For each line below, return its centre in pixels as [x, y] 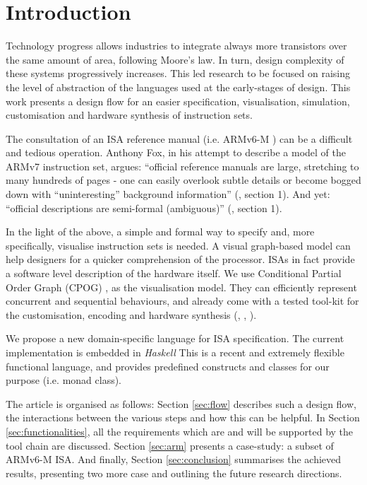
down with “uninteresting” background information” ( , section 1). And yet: [168, 194]
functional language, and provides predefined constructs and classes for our [168, 366]
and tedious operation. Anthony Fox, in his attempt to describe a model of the [176, 152]
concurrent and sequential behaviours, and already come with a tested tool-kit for [182, 301]
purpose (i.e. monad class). [64, 380]
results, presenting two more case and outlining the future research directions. [174, 473]
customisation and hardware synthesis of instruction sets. [129, 115]
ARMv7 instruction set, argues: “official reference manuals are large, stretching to [182, 166]
